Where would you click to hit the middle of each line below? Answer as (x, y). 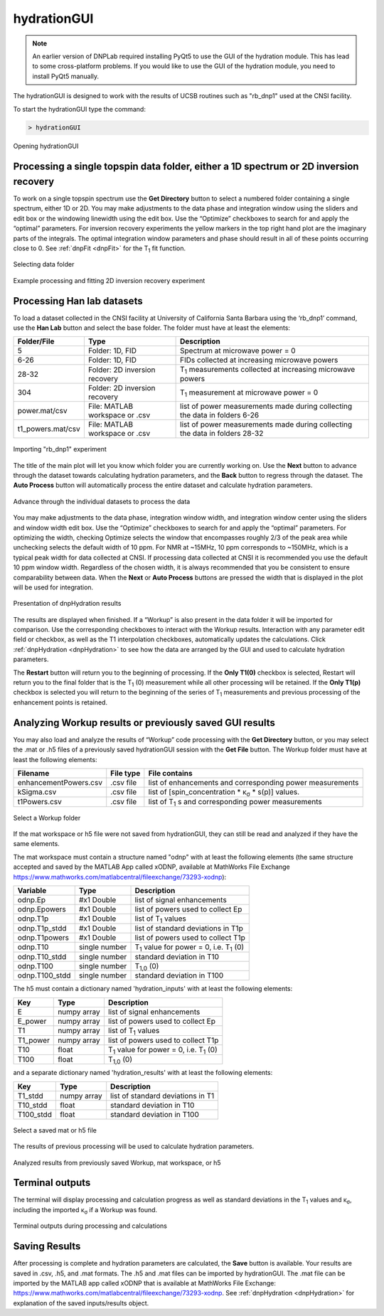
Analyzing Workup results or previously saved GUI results (144, 723)
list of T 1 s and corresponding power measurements (235, 802)
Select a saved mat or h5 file (55, 1130)
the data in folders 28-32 (222, 434)
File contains (170, 773)
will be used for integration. (53, 587)
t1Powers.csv (39, 802)
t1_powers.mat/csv (49, 429)
